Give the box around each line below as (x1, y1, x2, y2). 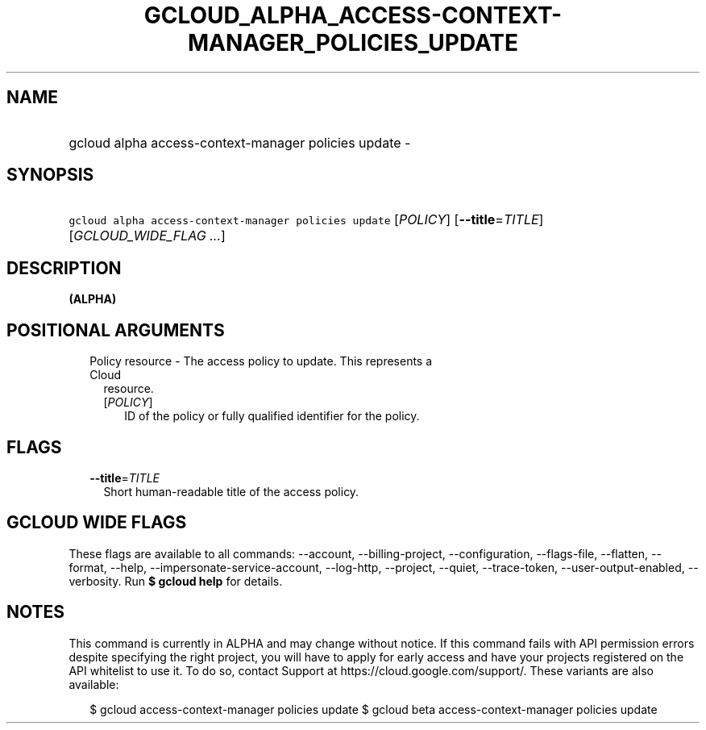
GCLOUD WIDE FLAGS (6, 512, 187, 533)
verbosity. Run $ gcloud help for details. (69, 574, 283, 588)
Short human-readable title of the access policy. (103, 484, 359, 498)
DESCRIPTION (6, 257, 122, 278)
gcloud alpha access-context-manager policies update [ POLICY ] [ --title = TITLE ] (69, 211, 544, 228)
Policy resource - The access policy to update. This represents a (89, 354, 433, 369)
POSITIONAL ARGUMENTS (6, 319, 225, 340)
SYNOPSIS (6, 165, 94, 186)
